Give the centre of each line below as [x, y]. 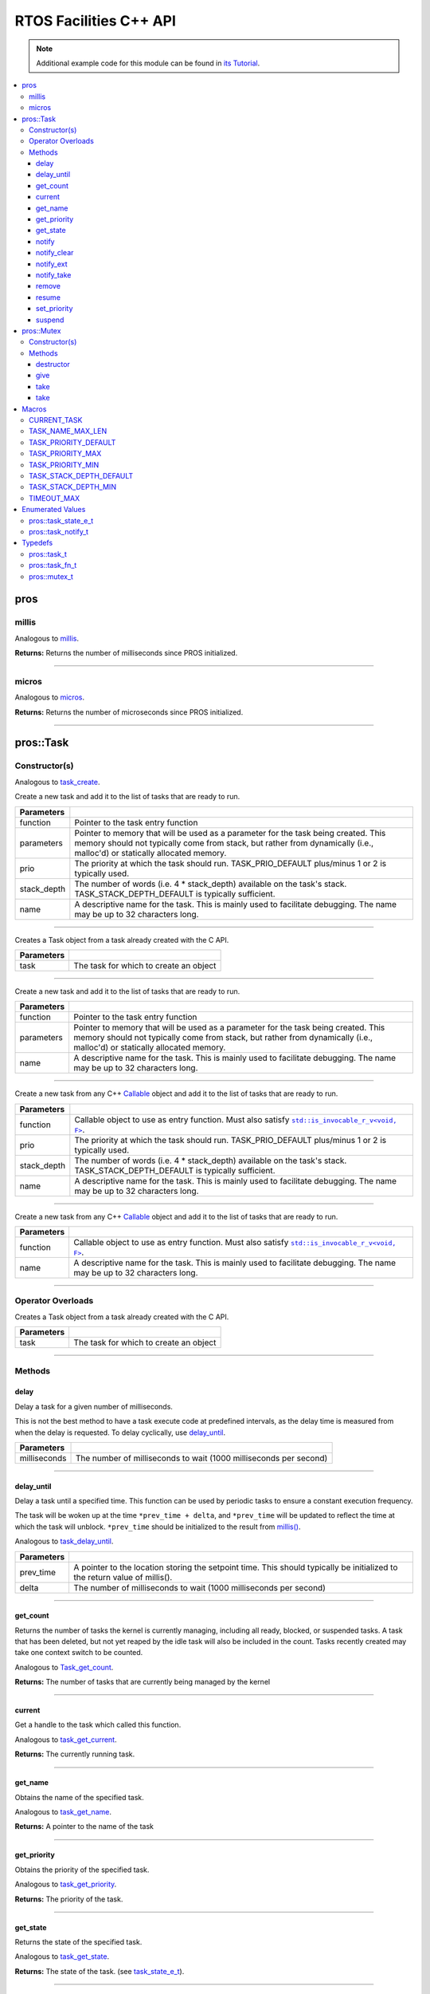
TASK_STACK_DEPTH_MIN [73, 487]
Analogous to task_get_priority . [66, 1884]
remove [49, 286]
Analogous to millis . [47, 638]
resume [49, 297]
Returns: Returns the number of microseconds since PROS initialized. [129, 712]
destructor [53, 365]
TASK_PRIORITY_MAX [65, 454]
